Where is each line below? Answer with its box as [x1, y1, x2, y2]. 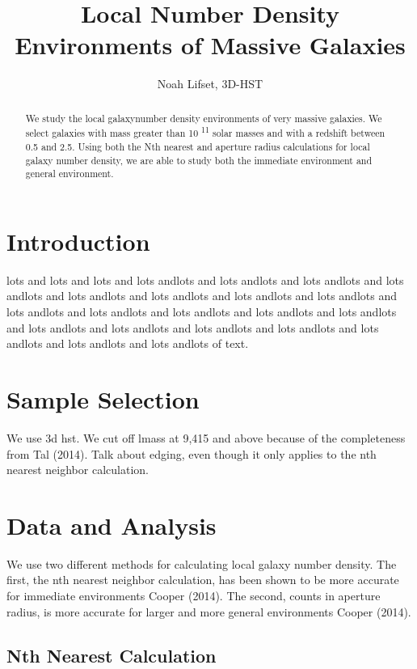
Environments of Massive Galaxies [15, 28, 406, 61]
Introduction [6, 224, 150, 257]
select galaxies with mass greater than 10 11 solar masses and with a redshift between [25, 124, 385, 140]
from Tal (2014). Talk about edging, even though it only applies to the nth [6, 445, 377, 462]
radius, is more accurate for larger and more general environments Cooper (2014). [6, 603, 411, 620]
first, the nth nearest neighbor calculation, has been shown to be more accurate [6, 571, 399, 588]
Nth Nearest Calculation [6, 642, 217, 667]
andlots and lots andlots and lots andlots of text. [6, 335, 249, 352]
